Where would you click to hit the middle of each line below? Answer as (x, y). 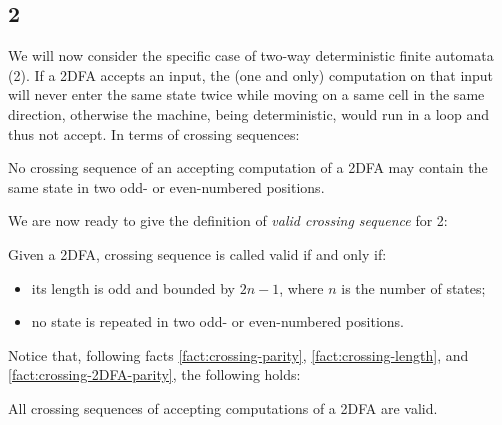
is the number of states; (413, 287)
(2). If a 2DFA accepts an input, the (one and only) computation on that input (251, 74)
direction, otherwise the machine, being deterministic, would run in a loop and (249, 113)
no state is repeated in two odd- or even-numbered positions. (217, 321)
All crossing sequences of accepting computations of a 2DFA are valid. (223, 407)
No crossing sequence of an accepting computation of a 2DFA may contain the (248, 167)
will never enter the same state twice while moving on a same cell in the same (246, 94)
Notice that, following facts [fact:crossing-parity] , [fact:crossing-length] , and (238, 354)
